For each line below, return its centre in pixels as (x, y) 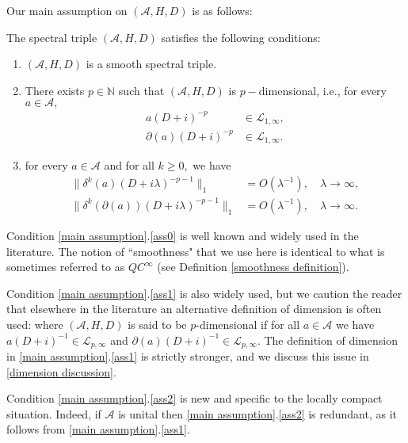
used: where (35, 324)
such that (141, 90)
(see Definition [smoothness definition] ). (253, 267)
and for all (129, 165)
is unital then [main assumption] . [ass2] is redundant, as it (258, 413)
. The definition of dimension (327, 340)
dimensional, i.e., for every (322, 90)
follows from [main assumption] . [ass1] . (98, 429)
